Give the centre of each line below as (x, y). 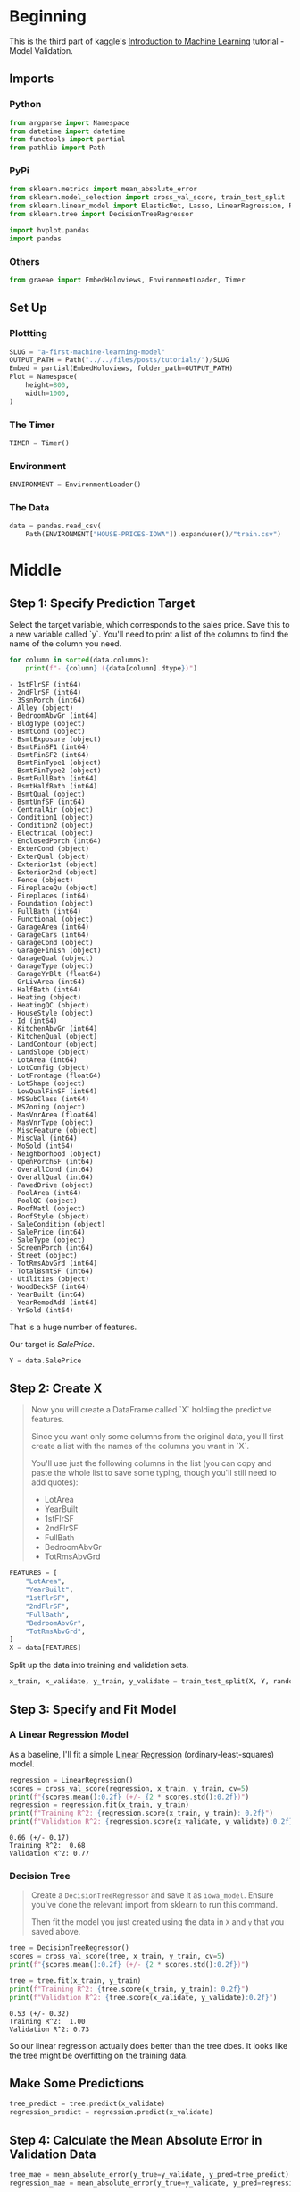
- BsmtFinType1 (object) (55, 763)
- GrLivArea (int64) (48, 982)
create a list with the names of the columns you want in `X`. (140, 1446)
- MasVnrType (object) (51, 1122)
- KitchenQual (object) (54, 1036)
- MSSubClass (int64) (50, 1099)
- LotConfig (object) (50, 1067)
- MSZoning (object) (48, 1107)
